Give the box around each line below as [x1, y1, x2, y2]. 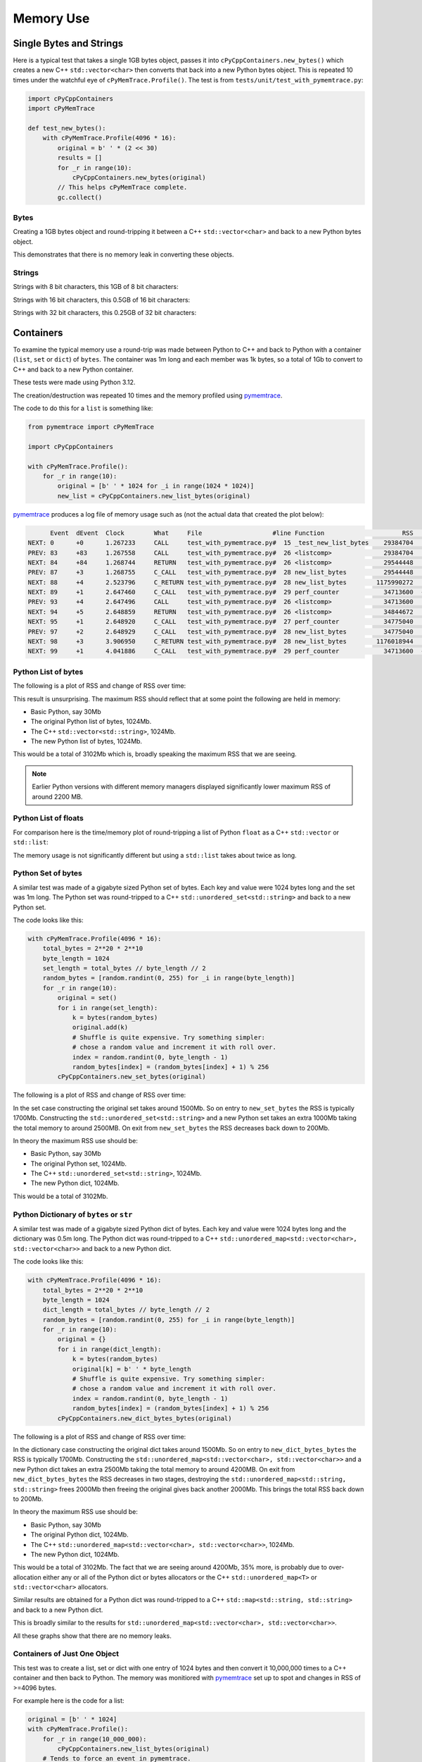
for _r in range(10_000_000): [42, 1735, 147, 1743]
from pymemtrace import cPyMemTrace [27, 423, 155, 431]
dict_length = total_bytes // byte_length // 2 [42, 1306, 210, 1314]
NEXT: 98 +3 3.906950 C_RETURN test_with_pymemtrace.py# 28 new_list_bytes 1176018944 [27, 638, 414, 646]
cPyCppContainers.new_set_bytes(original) [57, 1073, 207, 1081]
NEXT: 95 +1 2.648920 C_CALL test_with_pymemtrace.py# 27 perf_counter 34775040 [27, 617, 414, 626]
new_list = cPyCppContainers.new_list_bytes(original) [57, 492, 251, 500]
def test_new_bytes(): [27, 124, 106, 132]
